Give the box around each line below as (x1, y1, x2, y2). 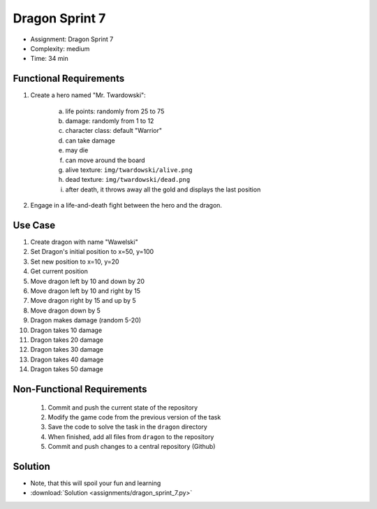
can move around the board (65, 156, 146, 164)
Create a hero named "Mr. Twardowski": (30, 91, 146, 99)
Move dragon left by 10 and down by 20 (30, 277, 145, 285)
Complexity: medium (30, 44, 90, 52)
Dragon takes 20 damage (30, 336, 104, 344)
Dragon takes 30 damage (30, 345, 104, 354)
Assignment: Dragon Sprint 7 (30, 35, 114, 43)
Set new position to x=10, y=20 (30, 257, 119, 266)
